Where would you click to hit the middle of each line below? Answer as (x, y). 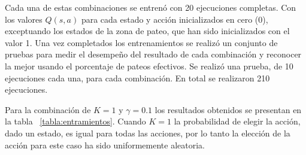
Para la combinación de (48, 109)
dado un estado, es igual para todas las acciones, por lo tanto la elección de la (148, 133)
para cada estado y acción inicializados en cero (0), (175, 19)
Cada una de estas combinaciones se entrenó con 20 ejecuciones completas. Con (151, 7)
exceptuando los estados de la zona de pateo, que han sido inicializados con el (147, 31)
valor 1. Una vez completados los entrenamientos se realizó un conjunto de (141, 42)
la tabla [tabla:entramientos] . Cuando (75, 121)
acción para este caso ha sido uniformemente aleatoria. (105, 145)
